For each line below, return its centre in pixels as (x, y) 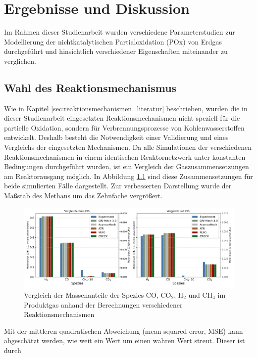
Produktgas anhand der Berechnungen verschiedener (103, 304)
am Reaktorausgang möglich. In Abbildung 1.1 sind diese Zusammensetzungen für (128, 176)
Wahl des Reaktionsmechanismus (90, 87)
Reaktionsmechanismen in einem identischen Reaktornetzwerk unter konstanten (125, 156)
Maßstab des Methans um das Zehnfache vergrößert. (83, 196)
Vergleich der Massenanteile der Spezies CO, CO (98, 294)
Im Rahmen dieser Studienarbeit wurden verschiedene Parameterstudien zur (120, 32)
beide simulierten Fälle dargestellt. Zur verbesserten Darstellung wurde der (118, 186)
